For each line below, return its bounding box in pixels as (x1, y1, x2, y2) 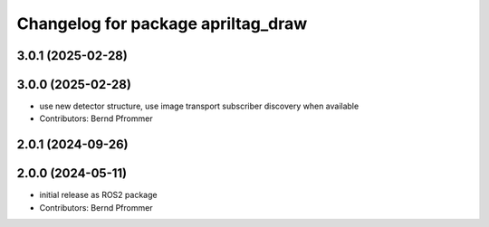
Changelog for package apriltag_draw (16, 14, 308, 33)
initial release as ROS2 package (39, 190, 158, 201)
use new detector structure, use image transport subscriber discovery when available (39, 100, 360, 112)
